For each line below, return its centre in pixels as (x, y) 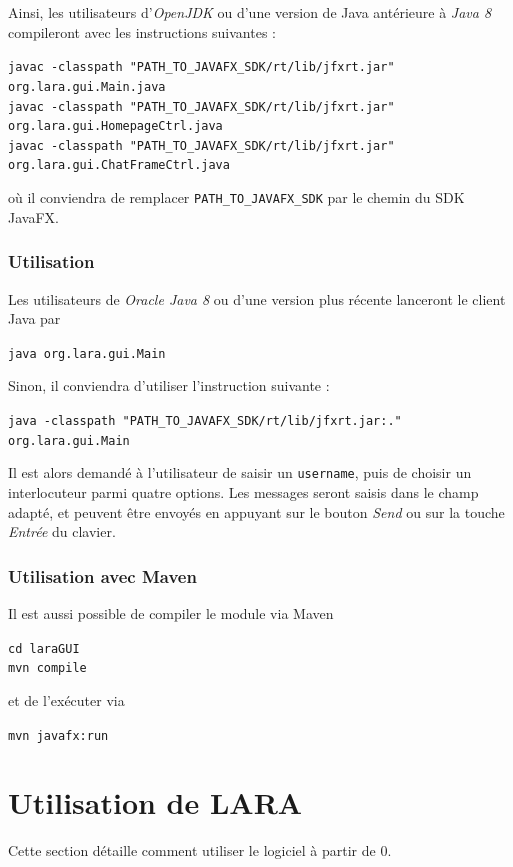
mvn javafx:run (58, 735)
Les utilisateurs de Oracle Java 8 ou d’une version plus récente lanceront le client (257, 298)
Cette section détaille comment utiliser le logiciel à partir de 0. (200, 850)
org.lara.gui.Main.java (87, 86)
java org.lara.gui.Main (87, 353)
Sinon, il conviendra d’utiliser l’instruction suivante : (169, 385)
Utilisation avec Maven (102, 575)
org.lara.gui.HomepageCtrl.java (115, 126)
